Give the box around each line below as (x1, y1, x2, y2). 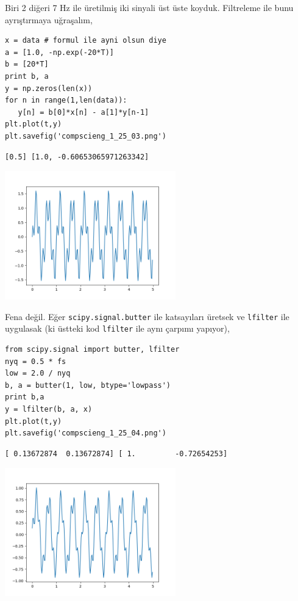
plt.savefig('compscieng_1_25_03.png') (5, 131, 166, 140)
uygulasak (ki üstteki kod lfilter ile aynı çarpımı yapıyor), (5, 322, 230, 335)
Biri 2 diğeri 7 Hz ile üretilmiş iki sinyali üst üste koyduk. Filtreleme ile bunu (5, 1, 294, 13)
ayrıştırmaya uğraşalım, (5, 13, 93, 26)
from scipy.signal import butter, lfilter (5, 345, 180, 354)
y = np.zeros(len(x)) (5, 84, 93, 93)
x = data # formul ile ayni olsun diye (5, 36, 166, 45)
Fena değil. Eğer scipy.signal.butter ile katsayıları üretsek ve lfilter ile (5, 310, 289, 322)
